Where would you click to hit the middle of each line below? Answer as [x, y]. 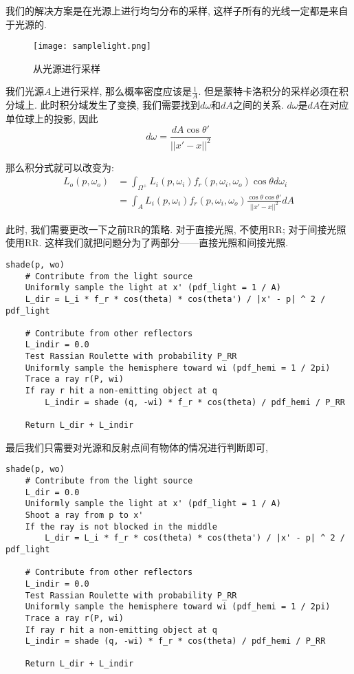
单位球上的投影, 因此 [52, 118]
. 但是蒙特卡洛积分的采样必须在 [268, 91]
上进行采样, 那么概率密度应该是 [122, 91]
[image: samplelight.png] [92, 46]
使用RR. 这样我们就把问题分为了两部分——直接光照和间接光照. [147, 242]
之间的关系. [258, 105]
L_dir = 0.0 [52, 492]
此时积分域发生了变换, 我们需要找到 [120, 105]
